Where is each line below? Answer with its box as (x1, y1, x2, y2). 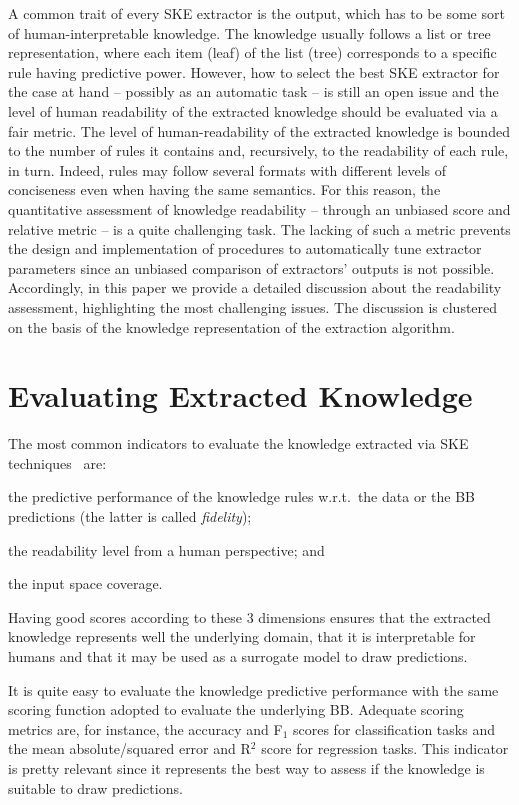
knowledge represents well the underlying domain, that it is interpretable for (8, 626, 476, 647)
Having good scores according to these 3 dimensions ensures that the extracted (8, 606, 491, 627)
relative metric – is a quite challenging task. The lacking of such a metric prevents (8, 218, 511, 239)
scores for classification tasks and (293, 718, 495, 739)
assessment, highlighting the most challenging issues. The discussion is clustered (8, 296, 498, 317)
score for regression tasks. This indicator (261, 738, 509, 759)
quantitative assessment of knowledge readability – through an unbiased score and (8, 198, 511, 219)
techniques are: (8, 452, 107, 473)
